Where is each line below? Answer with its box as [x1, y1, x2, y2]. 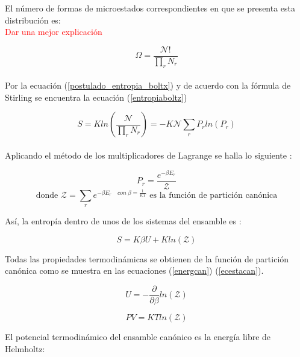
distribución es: [5, 13, 61, 26]
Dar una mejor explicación [5, 25, 102, 38]
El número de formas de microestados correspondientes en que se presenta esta [5, 2, 296, 14]
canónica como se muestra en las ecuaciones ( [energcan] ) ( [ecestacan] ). [5, 264, 264, 277]
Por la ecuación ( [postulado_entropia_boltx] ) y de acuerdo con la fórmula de [5, 79, 291, 92]
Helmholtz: [5, 342, 45, 355]
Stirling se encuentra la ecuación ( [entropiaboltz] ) [5, 90, 187, 103]
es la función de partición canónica [149, 191, 278, 200]
